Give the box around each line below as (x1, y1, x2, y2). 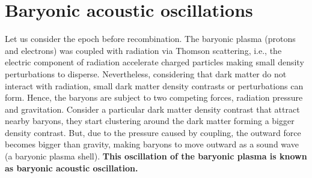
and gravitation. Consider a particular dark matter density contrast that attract (5, 102, 300, 115)
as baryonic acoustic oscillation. (5, 161, 138, 174)
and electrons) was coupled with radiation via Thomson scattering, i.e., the (5, 44, 282, 56)
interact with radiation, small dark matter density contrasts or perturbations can (5, 79, 304, 92)
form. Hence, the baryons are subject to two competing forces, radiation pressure (5, 91, 303, 104)
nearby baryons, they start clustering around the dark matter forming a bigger (5, 114, 295, 127)
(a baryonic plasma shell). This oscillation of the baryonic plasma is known (5, 150, 307, 162)
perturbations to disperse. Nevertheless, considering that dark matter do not (5, 67, 287, 80)
